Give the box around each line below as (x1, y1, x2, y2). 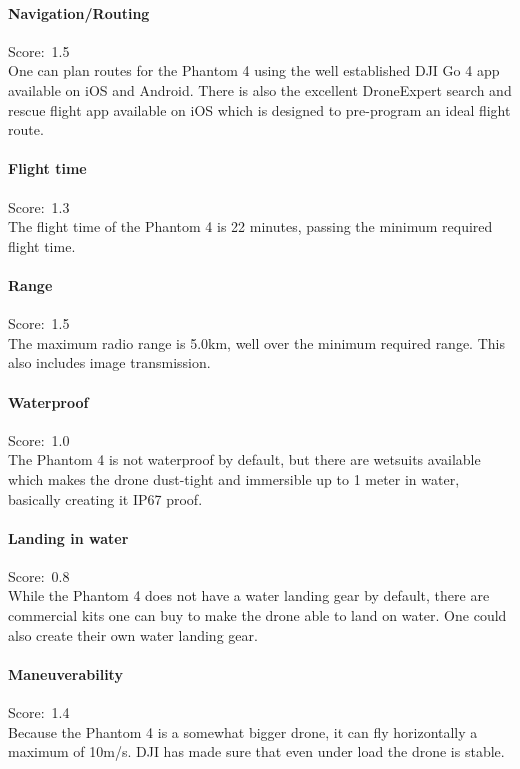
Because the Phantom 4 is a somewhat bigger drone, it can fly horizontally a (8, 721, 478, 742)
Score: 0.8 (8, 565, 70, 586)
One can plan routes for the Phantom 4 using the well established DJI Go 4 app (8, 60, 500, 81)
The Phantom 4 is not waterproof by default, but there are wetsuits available (8, 449, 481, 470)
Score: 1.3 (8, 196, 70, 217)
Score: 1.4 (8, 702, 70, 723)
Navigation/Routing (8, 2, 150, 23)
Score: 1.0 (8, 429, 70, 450)
